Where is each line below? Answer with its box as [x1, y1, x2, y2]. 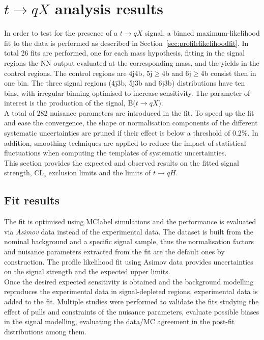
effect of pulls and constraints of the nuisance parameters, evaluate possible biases [4, 306, 259, 317]
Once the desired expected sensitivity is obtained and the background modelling [4, 276, 254, 286]
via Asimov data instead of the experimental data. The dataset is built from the [4, 226, 253, 237]
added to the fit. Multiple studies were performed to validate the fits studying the [4, 296, 259, 306]
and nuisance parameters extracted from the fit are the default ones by [4, 246, 225, 257]
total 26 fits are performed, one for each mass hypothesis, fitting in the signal [4, 47, 245, 58]
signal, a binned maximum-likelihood [145, 28, 260, 38]
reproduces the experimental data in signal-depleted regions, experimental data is [4, 286, 258, 297]
